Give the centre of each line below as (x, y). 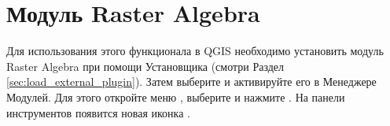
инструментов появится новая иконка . (98, 112)
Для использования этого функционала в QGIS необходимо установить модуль (195, 51)
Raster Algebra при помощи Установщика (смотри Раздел (145, 66)
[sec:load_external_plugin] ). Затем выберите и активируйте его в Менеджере (191, 82)
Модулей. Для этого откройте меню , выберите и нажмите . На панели (176, 96)
